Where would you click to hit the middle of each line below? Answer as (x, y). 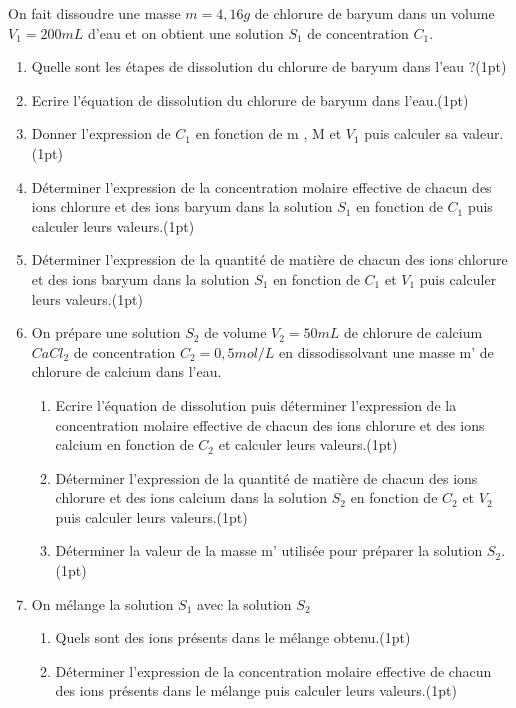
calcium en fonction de (124, 444)
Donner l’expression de (101, 133)
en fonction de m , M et (268, 133)
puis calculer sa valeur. (434, 133)
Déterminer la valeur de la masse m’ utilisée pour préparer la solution (269, 550)
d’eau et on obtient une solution (186, 32)
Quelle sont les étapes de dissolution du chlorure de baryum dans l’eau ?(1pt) (269, 66)
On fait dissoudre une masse (94, 13)
